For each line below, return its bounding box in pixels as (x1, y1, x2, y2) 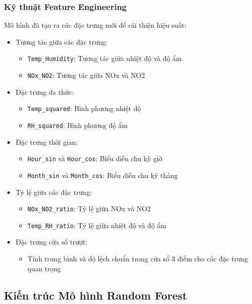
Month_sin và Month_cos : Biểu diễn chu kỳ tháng (27, 170, 178, 180)
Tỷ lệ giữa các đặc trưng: (15, 186, 92, 197)
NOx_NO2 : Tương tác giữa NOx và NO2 (27, 70, 145, 80)
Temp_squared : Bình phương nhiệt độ (27, 103, 141, 114)
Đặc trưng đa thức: (15, 86, 74, 97)
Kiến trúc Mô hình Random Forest (4, 287, 187, 303)
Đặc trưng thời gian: (15, 136, 78, 147)
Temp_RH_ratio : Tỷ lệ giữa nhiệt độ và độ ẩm (27, 220, 166, 230)
